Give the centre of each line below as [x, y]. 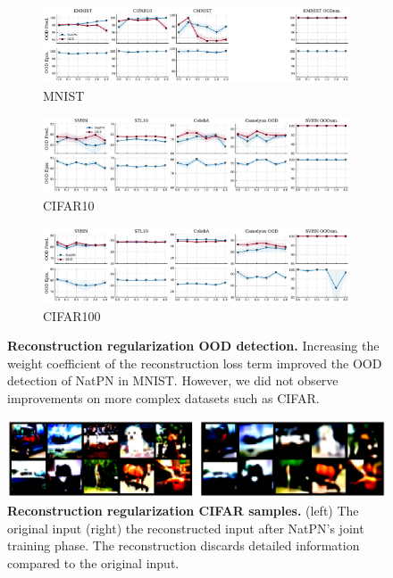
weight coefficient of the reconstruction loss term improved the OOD [195, 363]
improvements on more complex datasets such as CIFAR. [163, 397]
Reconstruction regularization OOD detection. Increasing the [193, 346]
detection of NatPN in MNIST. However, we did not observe [173, 380]
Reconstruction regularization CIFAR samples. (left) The [183, 510]
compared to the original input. [93, 562]
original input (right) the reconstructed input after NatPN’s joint [186, 528]
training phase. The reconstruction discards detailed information [184, 545]
